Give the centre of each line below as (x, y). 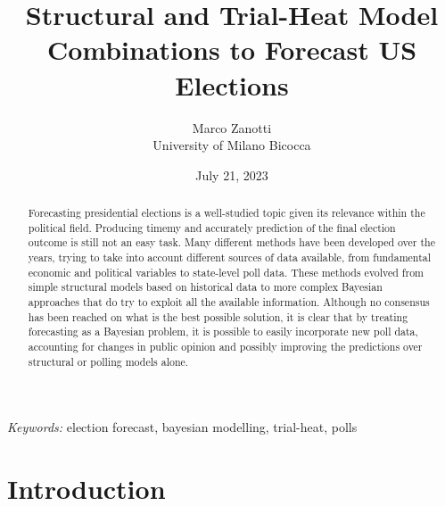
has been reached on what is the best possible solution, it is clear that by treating (218, 316)
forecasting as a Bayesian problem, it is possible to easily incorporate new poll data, (223, 332)
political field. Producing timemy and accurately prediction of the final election (212, 227)
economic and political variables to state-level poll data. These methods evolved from (226, 272)
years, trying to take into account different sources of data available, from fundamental (230, 257)
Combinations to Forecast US (232, 50)
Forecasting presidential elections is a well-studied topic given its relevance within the (227, 213)
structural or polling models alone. (108, 361)
